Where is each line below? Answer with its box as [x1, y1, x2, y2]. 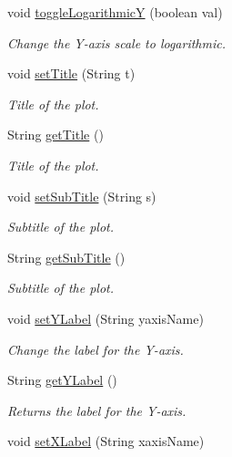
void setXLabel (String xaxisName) [7, 431, 205, 451]
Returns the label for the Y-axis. [7, 400, 187, 420]
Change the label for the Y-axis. [7, 339, 184, 358]
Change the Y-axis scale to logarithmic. [7, 33, 227, 52]
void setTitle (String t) [7, 64, 136, 83]
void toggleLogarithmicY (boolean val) [7, 3, 223, 21]
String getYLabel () [7, 370, 117, 389]
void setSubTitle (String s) [7, 186, 156, 205]
